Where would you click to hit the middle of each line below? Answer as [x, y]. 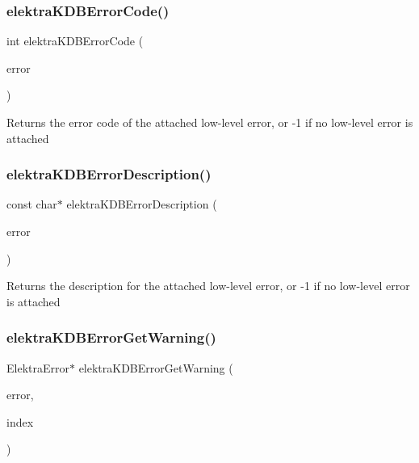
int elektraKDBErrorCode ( [75, 41]
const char [32, 204]
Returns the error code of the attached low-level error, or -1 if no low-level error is [210, 122]
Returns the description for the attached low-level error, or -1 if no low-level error [208, 286]
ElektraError [38, 367]
